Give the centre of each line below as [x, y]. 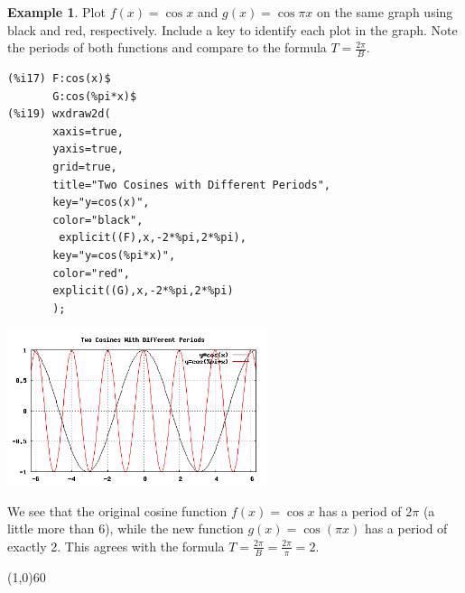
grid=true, [85, 167]
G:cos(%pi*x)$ [95, 96]
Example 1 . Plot [56, 12]
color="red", [92, 273]
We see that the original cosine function [117, 510]
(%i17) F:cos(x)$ [59, 79]
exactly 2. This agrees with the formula [116, 546]
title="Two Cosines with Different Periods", [191, 185]
